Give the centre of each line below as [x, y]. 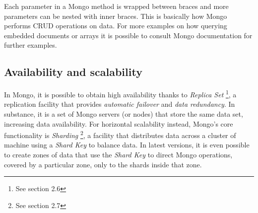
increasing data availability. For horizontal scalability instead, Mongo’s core [119, 123]
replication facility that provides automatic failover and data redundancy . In [120, 104]
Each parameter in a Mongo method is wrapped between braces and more [116, 6]
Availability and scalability [73, 72]
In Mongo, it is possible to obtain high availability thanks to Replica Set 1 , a [120, 94]
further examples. [31, 45]
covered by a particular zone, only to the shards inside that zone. [103, 164]
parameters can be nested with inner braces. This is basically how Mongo [116, 16]
